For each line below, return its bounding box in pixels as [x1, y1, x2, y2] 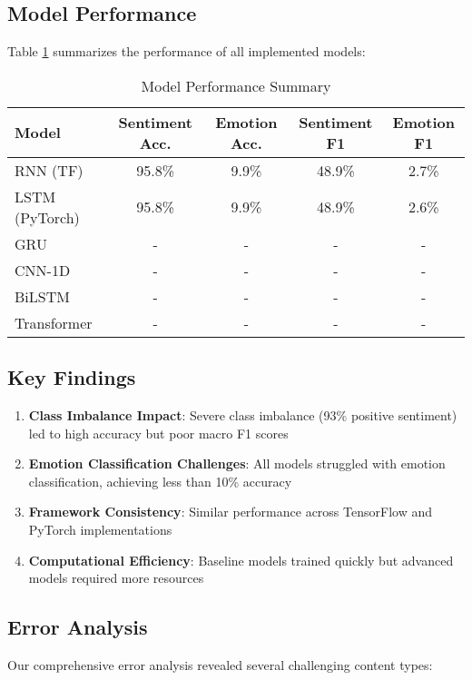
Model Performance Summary [141, 74, 331, 96]
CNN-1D [15, 259, 71, 281]
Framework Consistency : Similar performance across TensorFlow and [28, 502, 432, 521]
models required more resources [28, 568, 204, 587]
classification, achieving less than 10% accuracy [28, 471, 292, 490]
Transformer [15, 311, 93, 333]
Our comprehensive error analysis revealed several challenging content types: [7, 655, 433, 674]
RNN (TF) [15, 159, 84, 181]
